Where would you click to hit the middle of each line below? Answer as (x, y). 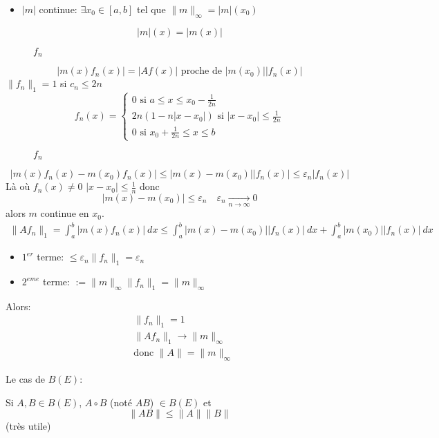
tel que (151, 9)
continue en (65, 213)
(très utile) (28, 426)
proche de (201, 72)
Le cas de (26, 378)
